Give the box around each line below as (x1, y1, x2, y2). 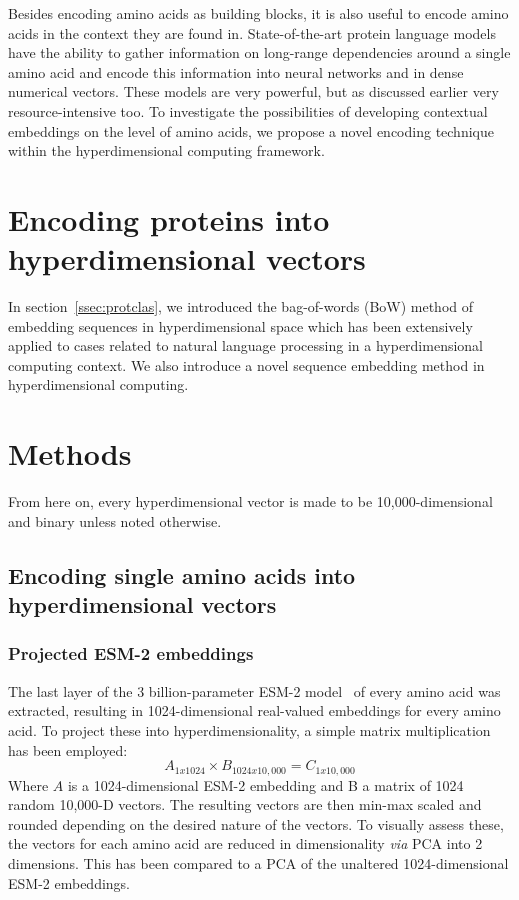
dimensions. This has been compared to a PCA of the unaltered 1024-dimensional (8, 852, 509, 873)
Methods (8, 433, 132, 474)
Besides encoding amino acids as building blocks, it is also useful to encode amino (8, 3, 509, 23)
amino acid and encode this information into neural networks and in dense (8, 61, 464, 82)
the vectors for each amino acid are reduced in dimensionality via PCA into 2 (8, 833, 483, 854)
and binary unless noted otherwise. (8, 510, 222, 531)
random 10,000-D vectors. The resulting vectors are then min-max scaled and (8, 794, 482, 815)
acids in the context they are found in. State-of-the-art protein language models (8, 22, 496, 43)
